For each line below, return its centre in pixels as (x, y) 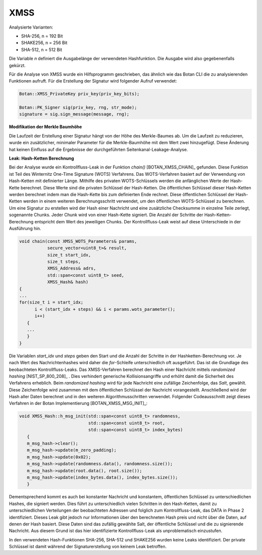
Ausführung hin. (25, 228)
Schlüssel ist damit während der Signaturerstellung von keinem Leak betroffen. (88, 547)
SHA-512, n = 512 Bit (42, 50)
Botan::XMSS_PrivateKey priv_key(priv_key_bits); (79, 94)
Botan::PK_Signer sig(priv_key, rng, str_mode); (78, 108)
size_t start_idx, (69, 255)
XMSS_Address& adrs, (72, 269)
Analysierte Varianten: (31, 27)
